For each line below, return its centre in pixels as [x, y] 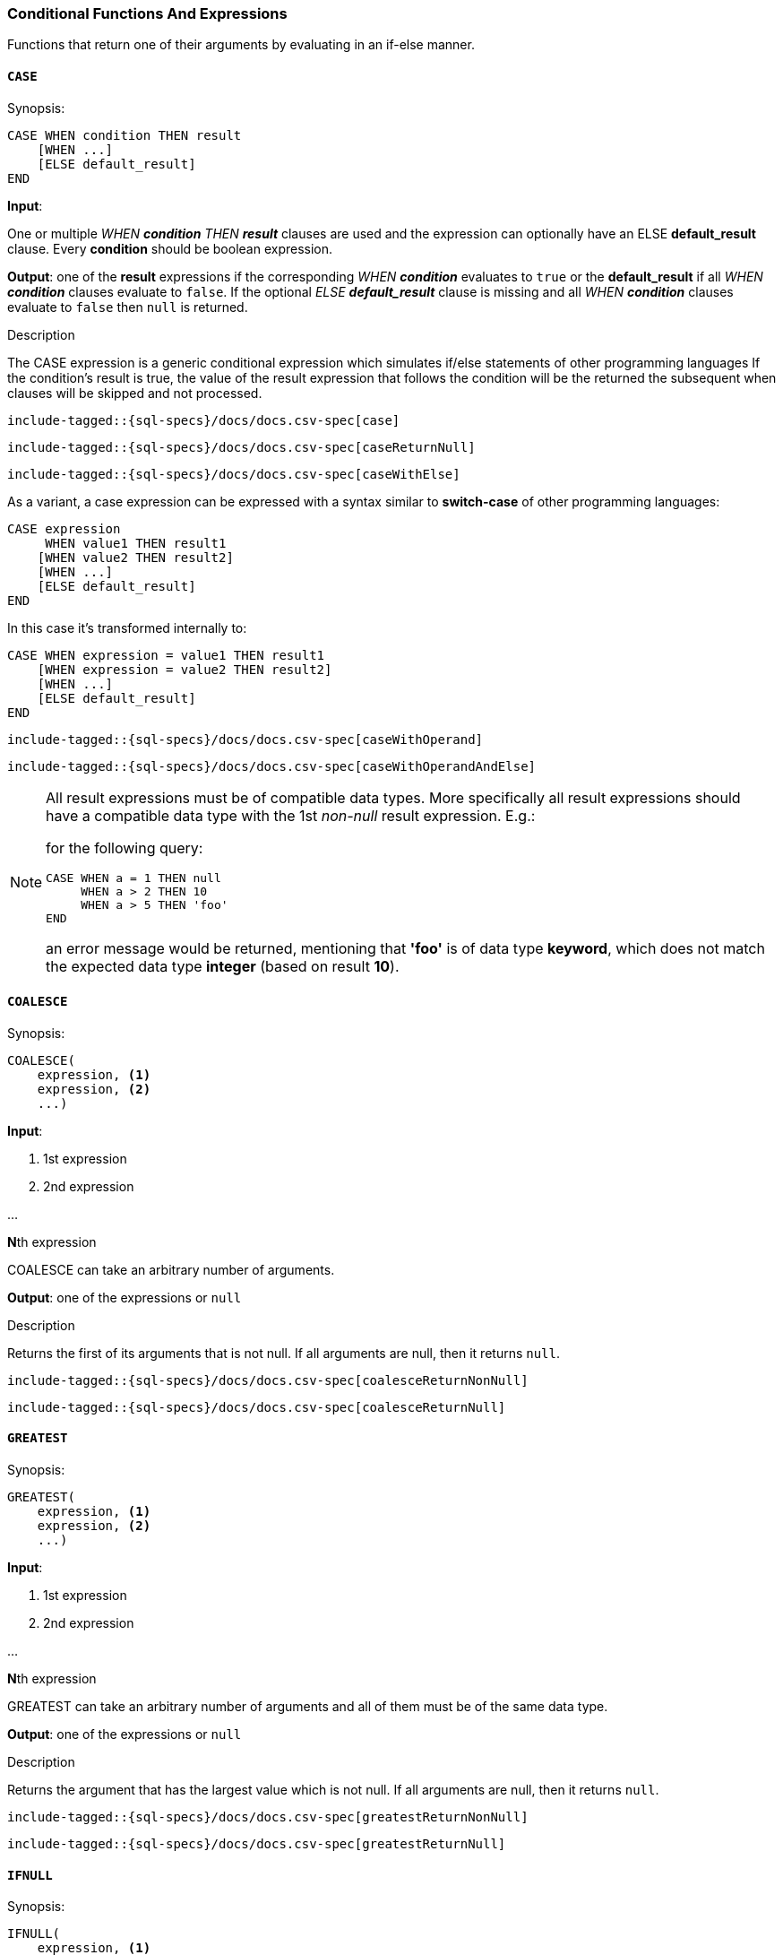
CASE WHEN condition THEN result [125, 135]
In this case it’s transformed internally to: [127, 627]
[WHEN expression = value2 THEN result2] [185, 669]
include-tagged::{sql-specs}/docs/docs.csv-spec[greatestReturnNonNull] [268, 1817]
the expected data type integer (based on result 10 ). [223, 966]
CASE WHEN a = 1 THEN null [133, 878]
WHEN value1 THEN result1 [136, 543]
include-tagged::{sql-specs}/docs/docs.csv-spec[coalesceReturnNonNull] [268, 1380]
